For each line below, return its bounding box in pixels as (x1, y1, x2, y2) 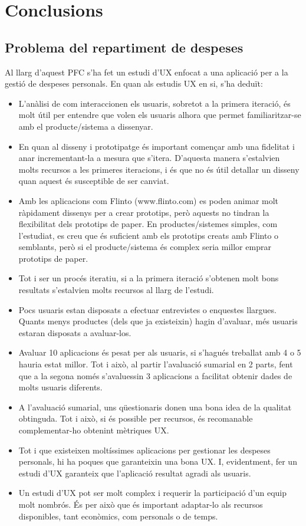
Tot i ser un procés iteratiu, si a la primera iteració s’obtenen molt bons (18, 272, 279, 284)
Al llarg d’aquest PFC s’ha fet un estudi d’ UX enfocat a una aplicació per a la (5, 65, 288, 78)
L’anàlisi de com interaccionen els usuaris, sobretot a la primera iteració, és (18, 97, 291, 109)
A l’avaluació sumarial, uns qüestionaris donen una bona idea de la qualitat (18, 400, 292, 413)
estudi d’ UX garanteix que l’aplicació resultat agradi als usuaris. (18, 466, 251, 479)
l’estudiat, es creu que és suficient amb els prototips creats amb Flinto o (18, 229, 279, 241)
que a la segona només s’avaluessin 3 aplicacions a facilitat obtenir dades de (18, 369, 292, 382)
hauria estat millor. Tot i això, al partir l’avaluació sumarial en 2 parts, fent (18, 358, 293, 370)
